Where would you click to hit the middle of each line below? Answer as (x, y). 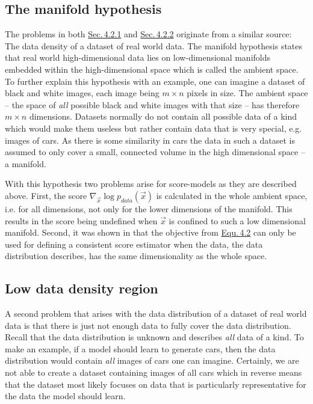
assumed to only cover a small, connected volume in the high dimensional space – (155, 152)
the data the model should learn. (65, 396)
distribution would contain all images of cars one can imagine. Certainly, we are (152, 360)
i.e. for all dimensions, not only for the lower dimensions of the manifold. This (149, 208)
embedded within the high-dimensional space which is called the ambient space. (152, 69)
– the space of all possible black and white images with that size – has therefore (152, 104)
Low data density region (82, 288)
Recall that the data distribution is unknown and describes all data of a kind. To (154, 337)
